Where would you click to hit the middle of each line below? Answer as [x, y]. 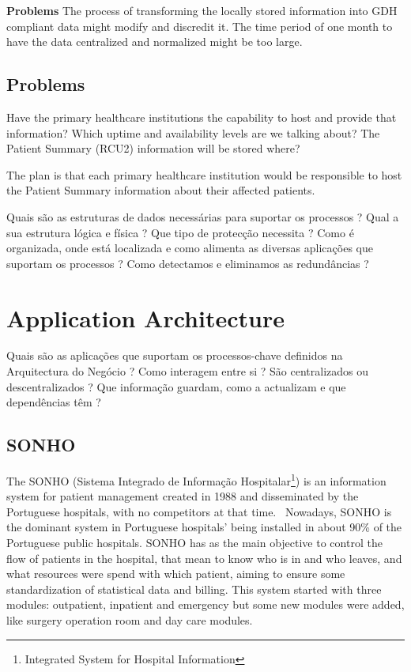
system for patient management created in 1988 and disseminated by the [183, 496]
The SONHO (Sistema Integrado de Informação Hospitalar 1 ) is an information [196, 479]
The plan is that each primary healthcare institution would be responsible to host [204, 174]
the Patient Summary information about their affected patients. [161, 190]
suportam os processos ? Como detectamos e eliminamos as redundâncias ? [188, 263]
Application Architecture [145, 317]
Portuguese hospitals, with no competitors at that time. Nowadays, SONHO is [199, 511]
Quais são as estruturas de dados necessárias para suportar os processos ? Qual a [203, 216]
